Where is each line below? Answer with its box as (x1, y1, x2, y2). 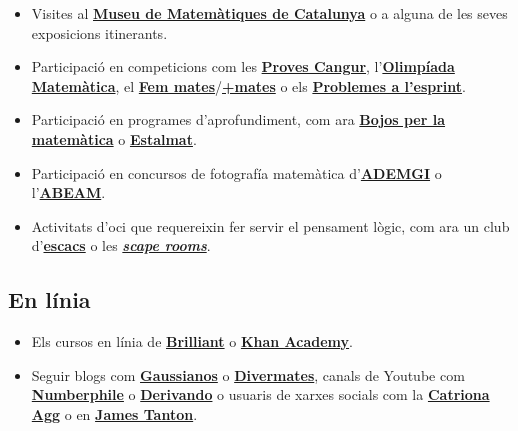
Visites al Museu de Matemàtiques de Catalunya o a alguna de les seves (31, 3, 508, 23)
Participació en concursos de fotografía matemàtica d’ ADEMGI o (31, 162, 442, 183)
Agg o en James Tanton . (31, 403, 198, 424)
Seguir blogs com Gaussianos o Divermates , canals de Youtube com (31, 364, 465, 385)
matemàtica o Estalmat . (31, 128, 197, 149)
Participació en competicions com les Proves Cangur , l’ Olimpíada (31, 56, 455, 77)
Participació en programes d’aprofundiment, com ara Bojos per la (31, 109, 446, 130)
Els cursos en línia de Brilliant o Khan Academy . (31, 331, 353, 352)
